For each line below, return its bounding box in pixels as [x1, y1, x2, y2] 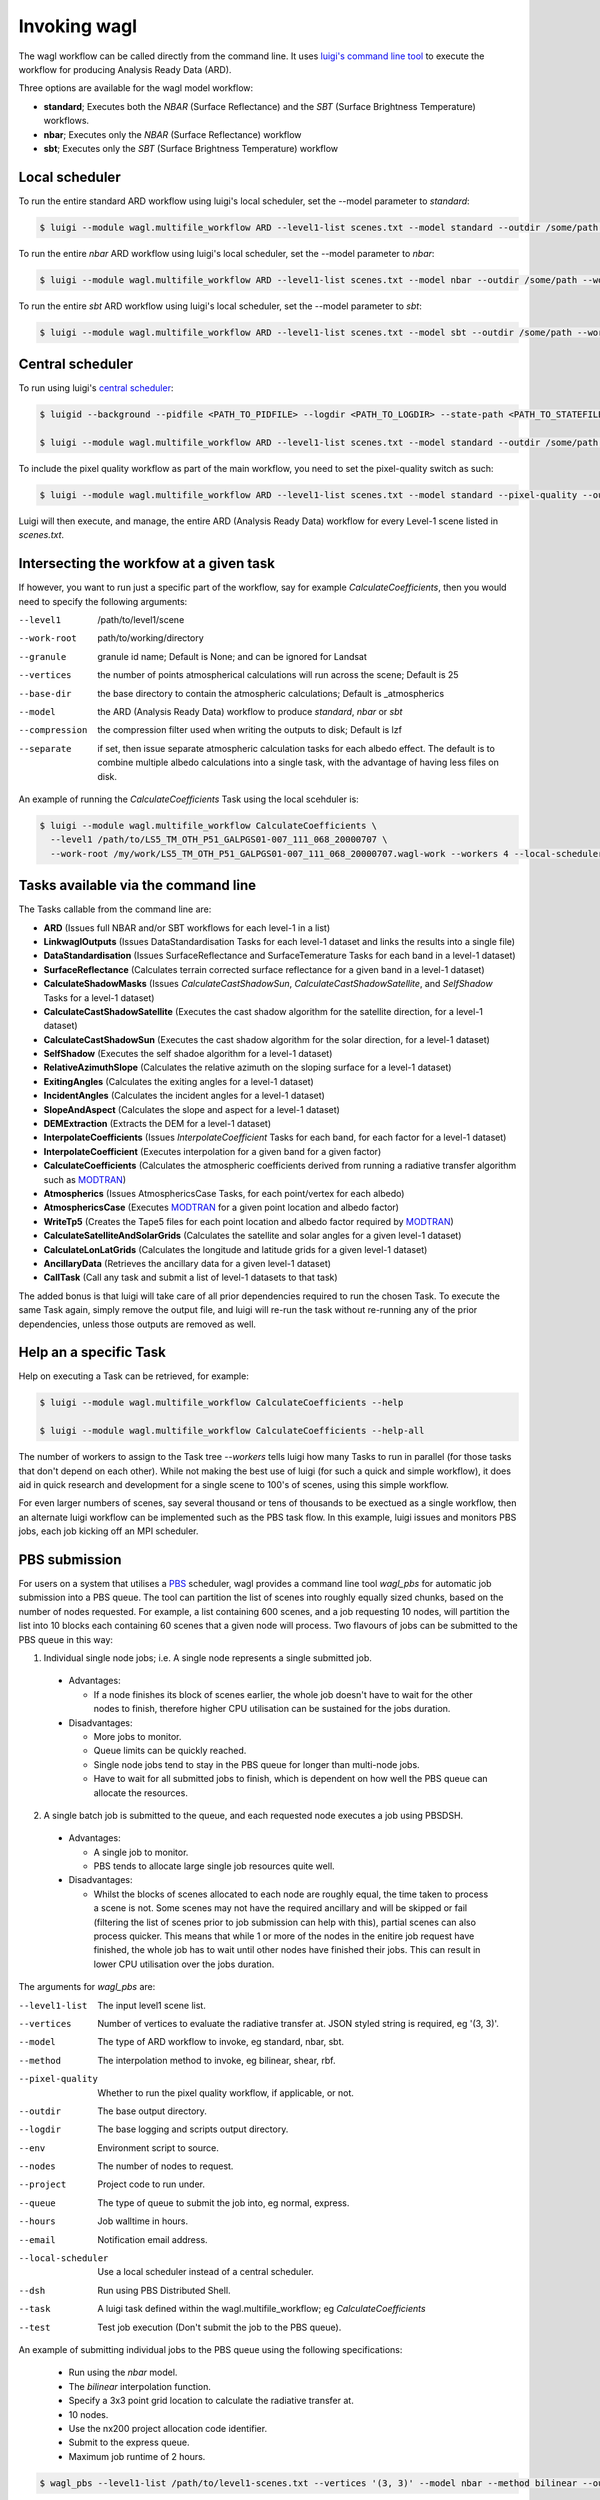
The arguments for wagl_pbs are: [18, 1981, 156, 1993]
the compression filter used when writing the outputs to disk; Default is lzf [97, 724, 402, 736]
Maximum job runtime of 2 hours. [68, 2450, 206, 2462]
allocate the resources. [93, 1786, 189, 1799]
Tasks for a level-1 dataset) [43, 991, 155, 1004]
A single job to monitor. [93, 1846, 189, 1858]
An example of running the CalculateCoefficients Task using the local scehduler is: [18, 793, 359, 805]
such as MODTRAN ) [43, 1173, 127, 1185]
